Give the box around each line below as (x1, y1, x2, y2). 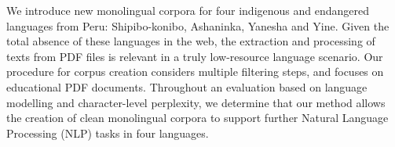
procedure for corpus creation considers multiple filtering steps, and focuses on (6, 63, 384, 80)
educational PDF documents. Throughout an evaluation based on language (6, 78, 368, 95)
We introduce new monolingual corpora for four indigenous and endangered (6, 2, 369, 18)
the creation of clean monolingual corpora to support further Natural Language (6, 109, 389, 126)
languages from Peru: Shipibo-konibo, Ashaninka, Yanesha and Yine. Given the (6, 17, 390, 34)
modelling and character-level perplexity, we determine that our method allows (6, 94, 386, 110)
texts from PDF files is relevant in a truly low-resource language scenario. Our (6, 48, 383, 64)
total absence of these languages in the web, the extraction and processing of (6, 33, 375, 49)
